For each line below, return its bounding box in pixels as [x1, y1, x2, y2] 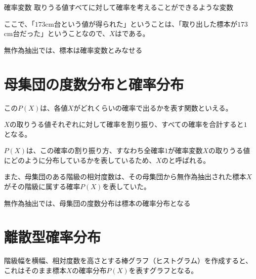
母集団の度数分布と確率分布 [4, 74, 184, 94]
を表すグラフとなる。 [128, 265, 198, 275]
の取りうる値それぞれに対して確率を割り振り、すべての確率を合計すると [9, 119, 244, 129]
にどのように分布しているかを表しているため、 [4, 155, 156, 165]
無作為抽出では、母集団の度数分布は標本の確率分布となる [4, 198, 191, 208]
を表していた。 [102, 181, 151, 192]
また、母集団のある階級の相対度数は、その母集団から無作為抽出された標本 [4, 171, 246, 182]
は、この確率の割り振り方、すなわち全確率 [26, 145, 165, 156]
